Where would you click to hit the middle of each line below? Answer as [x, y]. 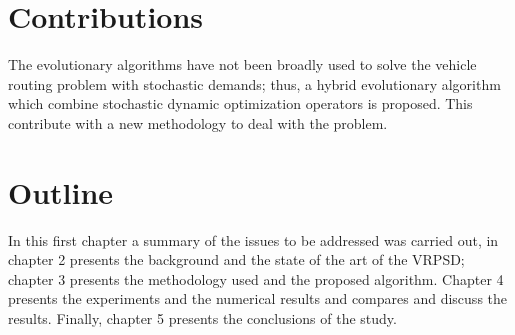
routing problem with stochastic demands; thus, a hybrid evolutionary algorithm [254, 83]
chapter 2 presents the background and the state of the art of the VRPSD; [236, 259]
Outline [61, 191]
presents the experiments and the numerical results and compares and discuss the [258, 298]
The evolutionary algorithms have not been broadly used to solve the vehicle [242, 64]
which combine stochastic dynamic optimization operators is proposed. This [240, 103]
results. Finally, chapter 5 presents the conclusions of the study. [202, 318]
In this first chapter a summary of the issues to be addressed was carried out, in [253, 239]
